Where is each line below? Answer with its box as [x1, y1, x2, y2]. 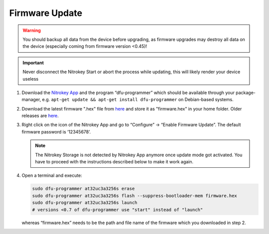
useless [22, 76, 39, 82]
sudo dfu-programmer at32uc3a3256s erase [32, 186, 135, 192]
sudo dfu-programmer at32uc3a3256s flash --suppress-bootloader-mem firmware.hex [32, 193, 238, 199]
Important [22, 60, 44, 66]
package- [236, 90, 256, 96]
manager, [21, 97, 41, 103]
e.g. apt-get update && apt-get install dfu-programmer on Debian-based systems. [42, 97, 234, 103]
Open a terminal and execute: [21, 172, 82, 179]
